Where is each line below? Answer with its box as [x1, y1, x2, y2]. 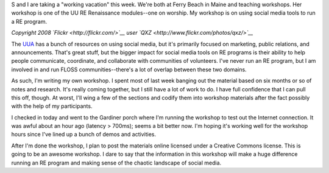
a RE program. [11, 18, 48, 25]
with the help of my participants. [11, 102, 93, 110]
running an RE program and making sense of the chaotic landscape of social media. [11, 159, 222, 166]
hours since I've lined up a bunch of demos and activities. [11, 131, 157, 138]
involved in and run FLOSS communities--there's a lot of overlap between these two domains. [11, 66, 247, 73]
